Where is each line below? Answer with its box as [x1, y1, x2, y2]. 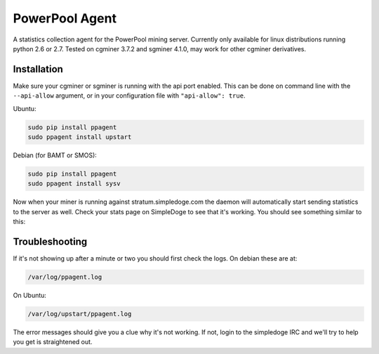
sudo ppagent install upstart [27, 133, 132, 140]
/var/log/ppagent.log [27, 273, 102, 281]
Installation [13, 63, 63, 75]
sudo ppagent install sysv [27, 180, 121, 188]
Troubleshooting [13, 235, 88, 247]
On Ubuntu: [13, 291, 47, 299]
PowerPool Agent [13, 11, 117, 26]
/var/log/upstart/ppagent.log [27, 310, 132, 317]
